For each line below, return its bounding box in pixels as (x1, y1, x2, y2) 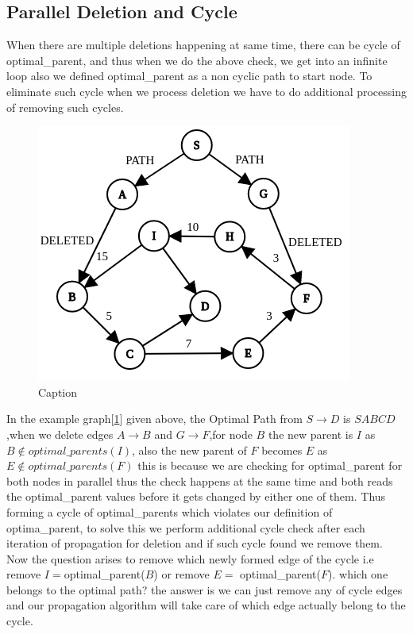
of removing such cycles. (6, 98, 124, 115)
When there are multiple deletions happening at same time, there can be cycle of (6, 37, 400, 53)
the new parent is (268, 425, 353, 442)
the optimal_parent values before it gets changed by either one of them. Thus (6, 488, 386, 505)
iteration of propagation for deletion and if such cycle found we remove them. (6, 535, 383, 551)
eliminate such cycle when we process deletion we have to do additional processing (6, 83, 407, 99)
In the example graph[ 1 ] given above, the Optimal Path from (6, 410, 303, 427)
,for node (209, 425, 253, 442)
